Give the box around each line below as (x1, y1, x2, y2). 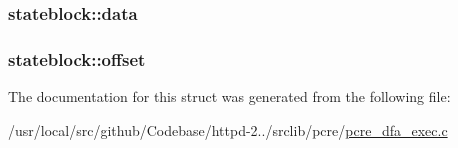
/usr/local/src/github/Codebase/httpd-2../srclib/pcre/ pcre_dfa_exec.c (8, 119, 448, 140)
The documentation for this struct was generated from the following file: (8, 86, 451, 107)
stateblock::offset (8, 46, 146, 71)
